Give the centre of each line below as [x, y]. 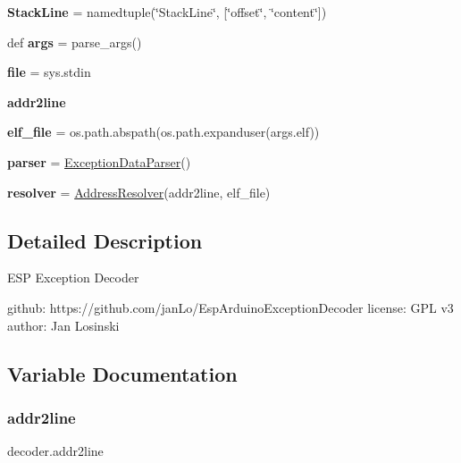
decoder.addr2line [55, 451]
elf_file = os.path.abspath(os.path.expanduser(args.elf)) [163, 132]
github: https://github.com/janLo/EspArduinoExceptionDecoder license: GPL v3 [230, 307]
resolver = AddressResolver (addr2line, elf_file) [139, 192]
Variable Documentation [122, 373]
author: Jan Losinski [63, 325]
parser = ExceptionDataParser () [99, 161]
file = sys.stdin [49, 72]
